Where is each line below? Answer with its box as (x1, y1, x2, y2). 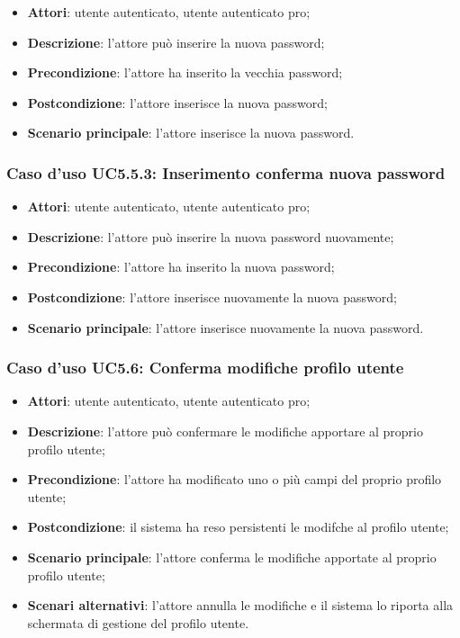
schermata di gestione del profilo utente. (27, 613, 249, 632)
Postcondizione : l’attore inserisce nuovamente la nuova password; (27, 287, 397, 306)
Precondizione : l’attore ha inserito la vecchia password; (27, 63, 343, 82)
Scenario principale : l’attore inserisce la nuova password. (27, 123, 355, 142)
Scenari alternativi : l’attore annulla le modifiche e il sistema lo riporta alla (27, 596, 454, 615)
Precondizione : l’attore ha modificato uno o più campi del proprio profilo (27, 470, 442, 489)
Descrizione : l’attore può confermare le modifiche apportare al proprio (27, 421, 424, 440)
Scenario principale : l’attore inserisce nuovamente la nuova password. (27, 318, 424, 337)
